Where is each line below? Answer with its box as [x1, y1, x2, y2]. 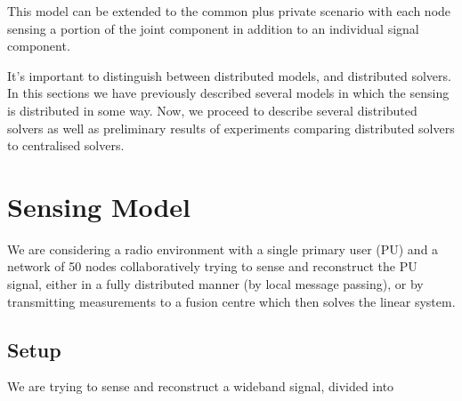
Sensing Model [7, 188, 191, 224]
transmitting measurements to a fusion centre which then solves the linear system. [7, 292, 456, 310]
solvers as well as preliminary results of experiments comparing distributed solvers [7, 118, 455, 137]
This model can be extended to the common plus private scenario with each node [7, 2, 451, 20]
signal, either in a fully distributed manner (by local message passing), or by [7, 275, 424, 293]
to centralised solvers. [7, 136, 125, 155]
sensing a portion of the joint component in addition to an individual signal [7, 19, 419, 37]
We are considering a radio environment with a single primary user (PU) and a [7, 239, 439, 258]
